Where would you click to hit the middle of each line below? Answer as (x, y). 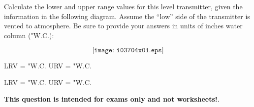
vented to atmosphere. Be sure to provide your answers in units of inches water (123, 26)
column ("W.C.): (29, 35)
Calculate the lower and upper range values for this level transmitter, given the (123, 6)
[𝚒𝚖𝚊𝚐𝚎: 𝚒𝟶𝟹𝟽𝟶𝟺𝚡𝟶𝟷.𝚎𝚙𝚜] (128, 51)
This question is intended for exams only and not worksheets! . (112, 98)
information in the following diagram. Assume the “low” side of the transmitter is (127, 16)
